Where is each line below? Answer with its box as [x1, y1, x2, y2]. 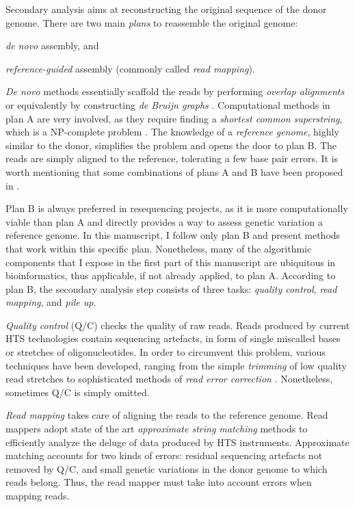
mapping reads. [5, 489, 70, 502]
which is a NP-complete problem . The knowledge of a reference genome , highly [5, 125, 339, 139]
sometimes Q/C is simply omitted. [5, 385, 150, 399]
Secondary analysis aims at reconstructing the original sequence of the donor [5, 2, 327, 16]
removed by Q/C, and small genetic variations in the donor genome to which [5, 461, 328, 476]
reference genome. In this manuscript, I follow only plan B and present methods [5, 228, 341, 242]
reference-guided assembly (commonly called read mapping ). [5, 61, 255, 75]
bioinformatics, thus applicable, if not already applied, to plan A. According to [5, 268, 336, 283]
